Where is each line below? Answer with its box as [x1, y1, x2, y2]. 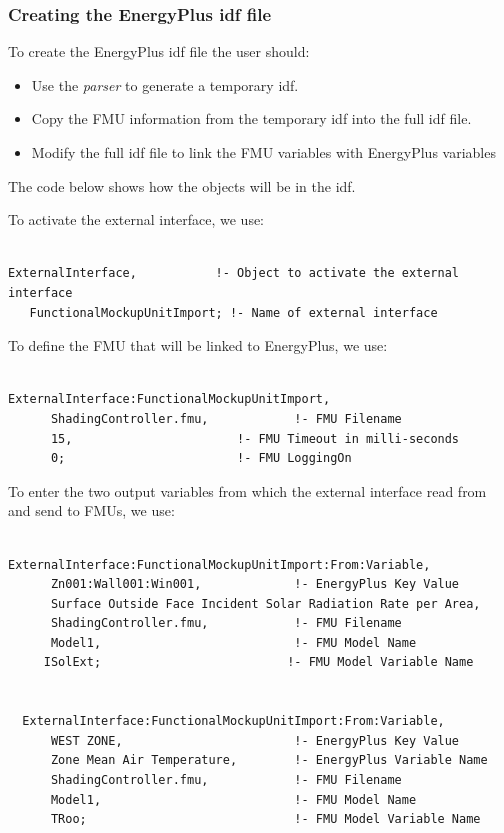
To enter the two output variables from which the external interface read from [8, 480, 487, 501]
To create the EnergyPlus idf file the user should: [8, 41, 310, 62]
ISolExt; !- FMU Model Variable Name [43, 655, 474, 670]
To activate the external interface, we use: [8, 209, 265, 230]
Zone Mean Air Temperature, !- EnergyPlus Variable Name [50, 753, 488, 768]
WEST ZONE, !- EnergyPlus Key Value [50, 733, 460, 748]
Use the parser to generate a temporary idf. [31, 74, 299, 95]
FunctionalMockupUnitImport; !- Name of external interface [29, 305, 438, 320]
